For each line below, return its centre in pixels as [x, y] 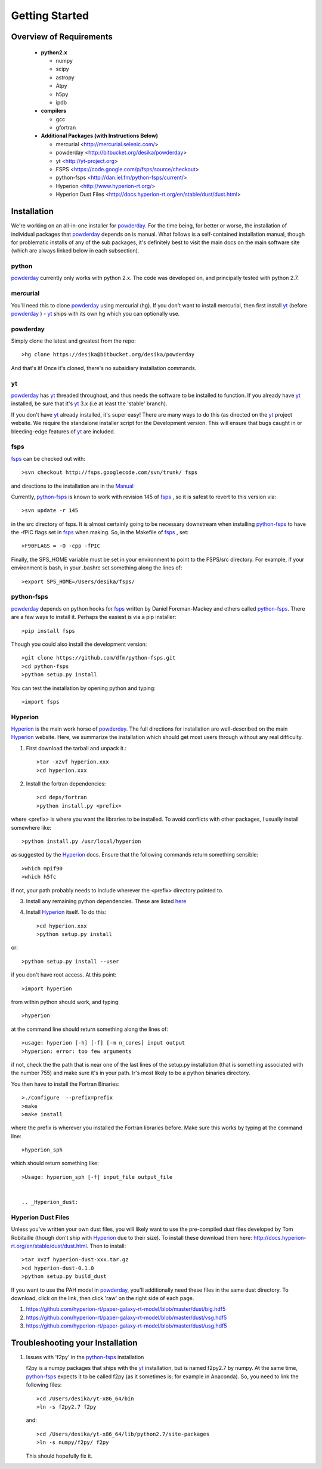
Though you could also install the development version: [79, 644]
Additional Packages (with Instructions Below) [99, 136]
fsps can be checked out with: [48, 458]
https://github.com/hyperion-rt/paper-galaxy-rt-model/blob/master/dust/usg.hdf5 [126, 1326]
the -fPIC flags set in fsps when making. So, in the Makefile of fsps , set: [100, 532]
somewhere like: [31, 827]
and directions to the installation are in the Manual [72, 486]
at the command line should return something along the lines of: [89, 1029]
